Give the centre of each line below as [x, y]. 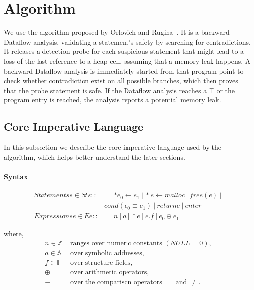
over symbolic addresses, [107, 253]
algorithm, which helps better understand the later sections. [95, 157]
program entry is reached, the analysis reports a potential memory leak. [113, 100]
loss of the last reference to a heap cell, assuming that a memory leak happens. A [127, 61]
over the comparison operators [116, 282]
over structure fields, [101, 263]
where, [14, 233]
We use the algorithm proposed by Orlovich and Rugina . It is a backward [117, 32]
